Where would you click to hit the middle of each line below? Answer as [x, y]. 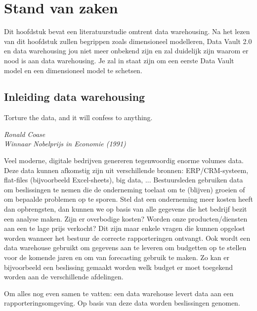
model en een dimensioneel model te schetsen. [73, 70]
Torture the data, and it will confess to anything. [78, 117]
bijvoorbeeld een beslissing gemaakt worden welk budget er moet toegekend [119, 267]
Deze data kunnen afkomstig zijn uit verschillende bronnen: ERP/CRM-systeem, [126, 170]
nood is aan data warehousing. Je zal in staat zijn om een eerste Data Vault [119, 60]
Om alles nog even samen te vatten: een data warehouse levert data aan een [119, 293]
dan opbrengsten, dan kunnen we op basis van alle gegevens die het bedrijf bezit [126, 209]
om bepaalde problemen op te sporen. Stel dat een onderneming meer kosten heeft [128, 199]
